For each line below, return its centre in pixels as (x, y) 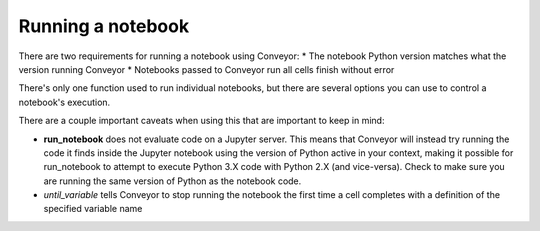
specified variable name (93, 209)
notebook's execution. (64, 102)
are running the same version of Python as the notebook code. (172, 181)
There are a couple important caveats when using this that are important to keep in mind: (201, 121)
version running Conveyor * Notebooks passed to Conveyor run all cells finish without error (206, 69)
